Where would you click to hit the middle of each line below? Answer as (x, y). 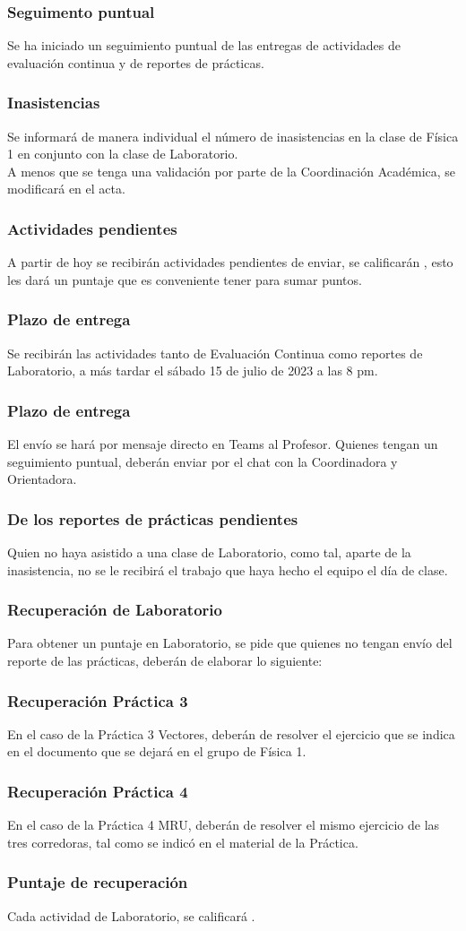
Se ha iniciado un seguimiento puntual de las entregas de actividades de (204, 45)
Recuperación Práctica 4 (98, 791)
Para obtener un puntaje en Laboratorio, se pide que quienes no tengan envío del (230, 643)
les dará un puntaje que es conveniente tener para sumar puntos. (185, 279)
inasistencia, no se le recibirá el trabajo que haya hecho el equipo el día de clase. (228, 569)
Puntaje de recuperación (98, 882)
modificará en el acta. (66, 189)
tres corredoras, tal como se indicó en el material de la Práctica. (183, 842)
